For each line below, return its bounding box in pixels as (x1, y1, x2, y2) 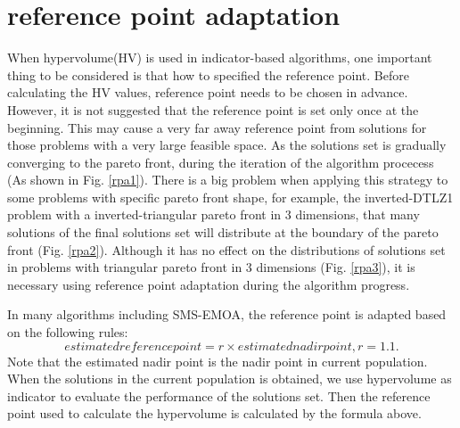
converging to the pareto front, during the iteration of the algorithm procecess (7, 152, 434, 171)
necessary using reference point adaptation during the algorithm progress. (7, 275, 410, 293)
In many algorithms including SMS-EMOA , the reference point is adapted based (7, 305, 447, 324)
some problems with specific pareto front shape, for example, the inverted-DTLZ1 (7, 187, 454, 206)
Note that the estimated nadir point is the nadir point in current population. (7, 351, 428, 370)
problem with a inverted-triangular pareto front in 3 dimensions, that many (7, 205, 420, 224)
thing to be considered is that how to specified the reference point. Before (7, 65, 409, 84)
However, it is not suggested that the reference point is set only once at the (7, 100, 419, 119)
